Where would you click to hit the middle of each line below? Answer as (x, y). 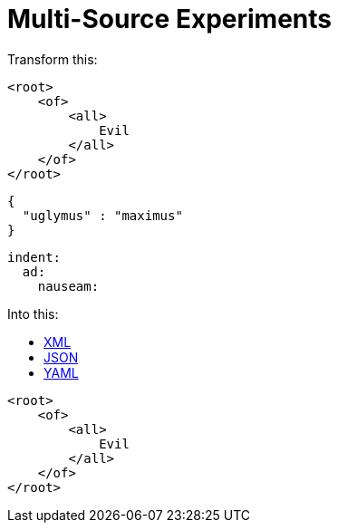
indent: (34, 257)
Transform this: (53, 59)
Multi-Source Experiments (169, 19)
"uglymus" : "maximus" (102, 215)
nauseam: (68, 286)
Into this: (33, 313)
